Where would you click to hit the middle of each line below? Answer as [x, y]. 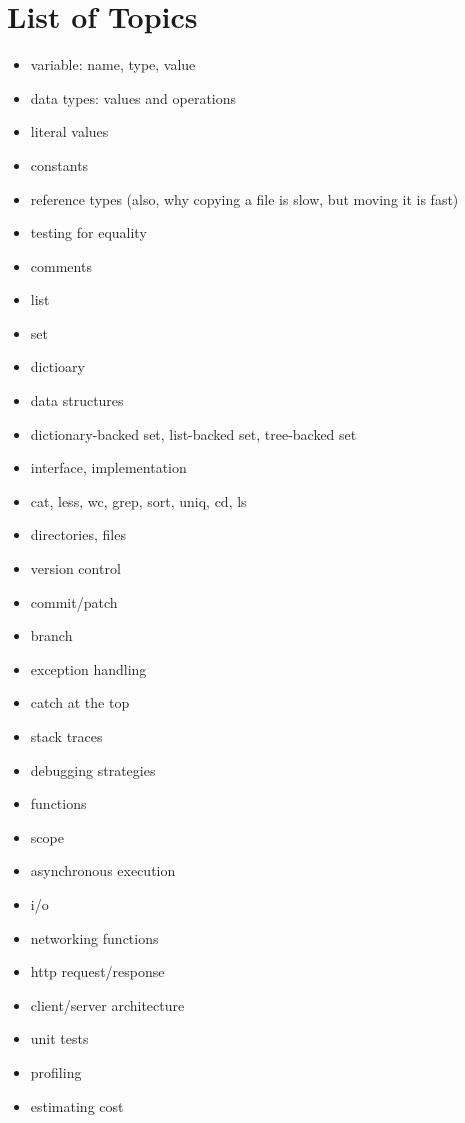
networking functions [94, 937]
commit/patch [74, 601]
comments [61, 265]
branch [51, 635]
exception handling [88, 668]
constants [59, 164]
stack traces [66, 736]
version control [75, 568]
